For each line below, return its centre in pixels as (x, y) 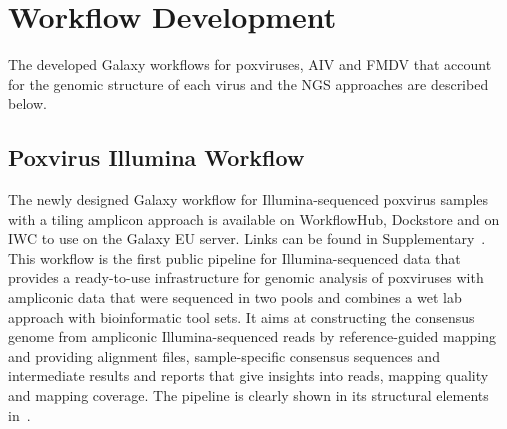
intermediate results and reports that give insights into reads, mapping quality (248, 375)
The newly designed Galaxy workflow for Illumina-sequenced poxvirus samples (248, 199)
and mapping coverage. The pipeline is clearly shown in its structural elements (248, 395)
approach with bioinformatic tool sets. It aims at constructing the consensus (241, 316)
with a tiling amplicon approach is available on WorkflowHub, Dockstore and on (254, 218)
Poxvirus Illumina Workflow (156, 157)
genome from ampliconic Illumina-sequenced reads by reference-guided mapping (252, 336)
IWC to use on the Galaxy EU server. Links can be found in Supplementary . (247, 238)
